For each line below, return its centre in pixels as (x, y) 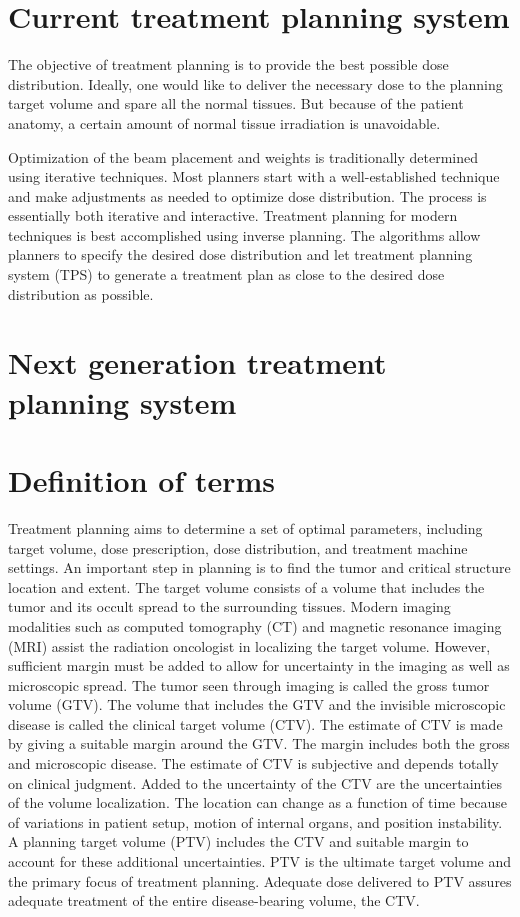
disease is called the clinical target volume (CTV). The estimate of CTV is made (255, 723)
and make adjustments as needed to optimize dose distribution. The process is (247, 195)
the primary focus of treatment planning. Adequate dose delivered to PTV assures (260, 880)
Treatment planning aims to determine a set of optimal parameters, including (245, 527)
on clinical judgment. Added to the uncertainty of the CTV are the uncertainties (255, 782)
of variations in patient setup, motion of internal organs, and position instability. (255, 821)
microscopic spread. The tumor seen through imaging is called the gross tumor (249, 684)
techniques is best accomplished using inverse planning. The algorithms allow (244, 234)
